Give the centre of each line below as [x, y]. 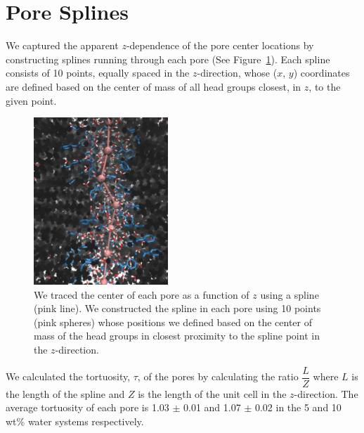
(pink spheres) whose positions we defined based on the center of [173, 322]
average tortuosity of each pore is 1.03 [87, 407]
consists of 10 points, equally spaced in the [98, 73]
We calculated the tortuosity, [68, 376]
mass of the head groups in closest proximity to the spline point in [177, 336]
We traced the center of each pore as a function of [142, 294]
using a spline [290, 294]
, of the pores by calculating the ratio [218, 376]
